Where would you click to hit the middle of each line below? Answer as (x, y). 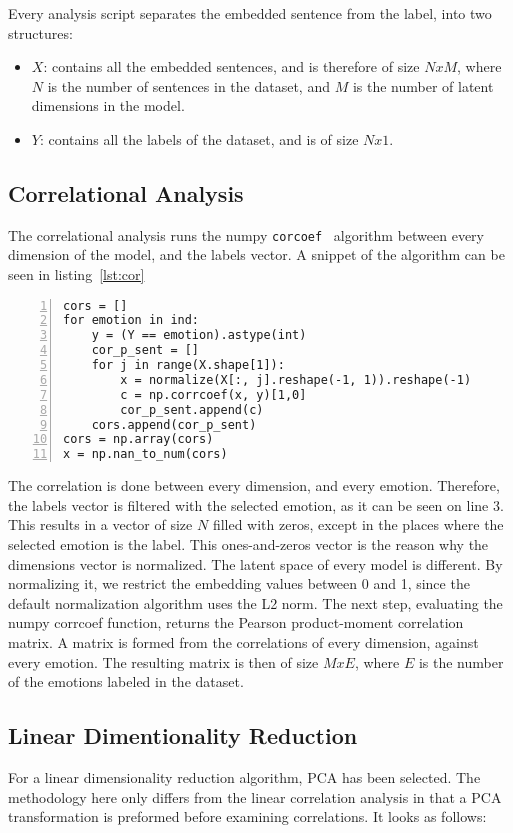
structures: (40, 32)
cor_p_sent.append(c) (192, 409)
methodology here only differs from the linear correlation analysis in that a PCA (255, 796)
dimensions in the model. (108, 105)
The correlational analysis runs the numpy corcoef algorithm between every (246, 234)
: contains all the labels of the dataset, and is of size (199, 138)
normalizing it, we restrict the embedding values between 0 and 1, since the (239, 583)
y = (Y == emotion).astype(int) (199, 335)
